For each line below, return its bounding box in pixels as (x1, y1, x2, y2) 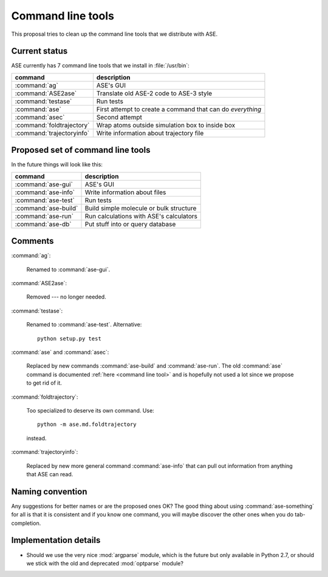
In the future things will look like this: (11, 161, 103, 168)
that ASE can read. (26, 470, 73, 477)
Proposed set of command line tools (11, 145, 151, 155)
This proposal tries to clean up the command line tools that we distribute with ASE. (11, 30, 218, 38)
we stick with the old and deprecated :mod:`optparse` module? (26, 559, 183, 567)
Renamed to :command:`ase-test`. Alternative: (26, 321, 142, 328)
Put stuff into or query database (84, 220, 176, 228)
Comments (11, 236, 54, 246)
